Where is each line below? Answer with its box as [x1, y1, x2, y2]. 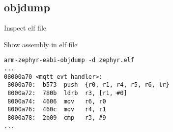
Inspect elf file [4, 23, 47, 33]
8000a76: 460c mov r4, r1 [7, 106, 106, 113]
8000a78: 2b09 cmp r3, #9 [7, 114, 106, 121]
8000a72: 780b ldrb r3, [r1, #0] [7, 90, 127, 97]
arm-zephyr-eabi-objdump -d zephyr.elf [4, 57, 134, 64]
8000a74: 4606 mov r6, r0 [7, 98, 106, 105]
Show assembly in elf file [4, 39, 78, 49]
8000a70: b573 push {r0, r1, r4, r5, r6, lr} [7, 81, 170, 89]
